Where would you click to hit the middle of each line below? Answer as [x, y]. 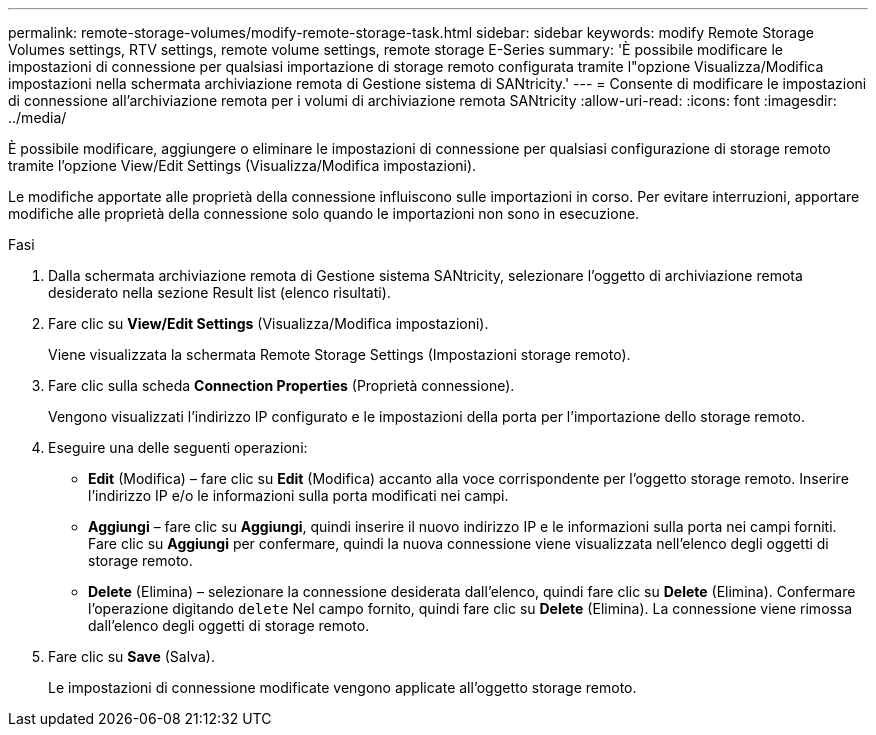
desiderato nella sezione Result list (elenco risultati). [219, 292]
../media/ [37, 117]
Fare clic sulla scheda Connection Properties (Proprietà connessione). [281, 385]
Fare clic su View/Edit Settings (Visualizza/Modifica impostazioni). [268, 323]
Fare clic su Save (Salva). [131, 656]
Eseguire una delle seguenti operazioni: [178, 447]
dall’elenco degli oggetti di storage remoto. [229, 625]
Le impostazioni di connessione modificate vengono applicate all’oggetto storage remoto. [342, 687]
